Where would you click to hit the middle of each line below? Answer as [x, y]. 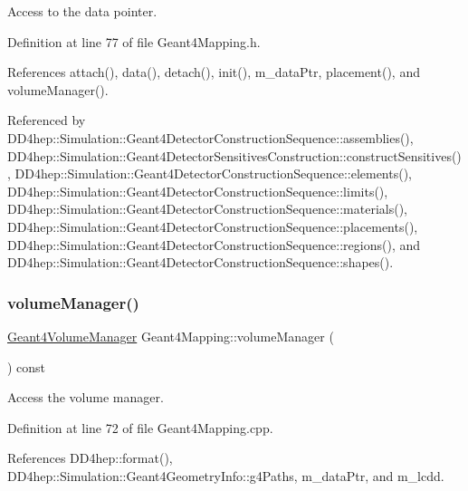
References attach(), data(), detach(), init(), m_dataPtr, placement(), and [214, 72]
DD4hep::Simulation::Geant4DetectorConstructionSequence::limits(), [198, 191]
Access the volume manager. [86, 397]
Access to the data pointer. [82, 11]
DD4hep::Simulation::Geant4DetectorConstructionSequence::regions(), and [214, 244]
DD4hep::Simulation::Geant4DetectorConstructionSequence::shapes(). [201, 262]
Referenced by [47, 120]
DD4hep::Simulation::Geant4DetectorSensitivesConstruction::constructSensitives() [234, 155]
